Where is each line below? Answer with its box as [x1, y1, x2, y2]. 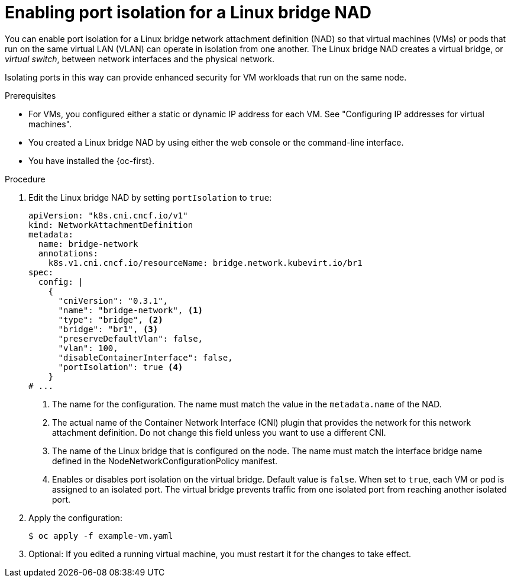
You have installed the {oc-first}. [28, 155, 155, 166]
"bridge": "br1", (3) [58, 324, 159, 334]
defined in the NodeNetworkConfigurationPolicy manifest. [52, 455, 278, 466]
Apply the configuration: [28, 512, 122, 523]
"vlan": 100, [58, 343, 118, 353]
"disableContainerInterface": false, [58, 352, 233, 362]
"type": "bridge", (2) [58, 314, 163, 324]
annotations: [38, 248, 99, 258]
